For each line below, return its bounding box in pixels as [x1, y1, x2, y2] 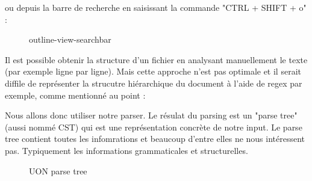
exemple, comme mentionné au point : [5, 88, 146, 101]
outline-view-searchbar [29, 33, 111, 46]
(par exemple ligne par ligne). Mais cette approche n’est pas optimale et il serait [5, 65, 301, 78]
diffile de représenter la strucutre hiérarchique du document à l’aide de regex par [5, 76, 302, 89]
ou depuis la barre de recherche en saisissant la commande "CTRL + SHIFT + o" [5, 1, 307, 13]
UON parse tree [29, 164, 87, 177]
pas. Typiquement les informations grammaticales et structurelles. [5, 144, 248, 156]
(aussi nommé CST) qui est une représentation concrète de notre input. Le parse [5, 120, 302, 133]
